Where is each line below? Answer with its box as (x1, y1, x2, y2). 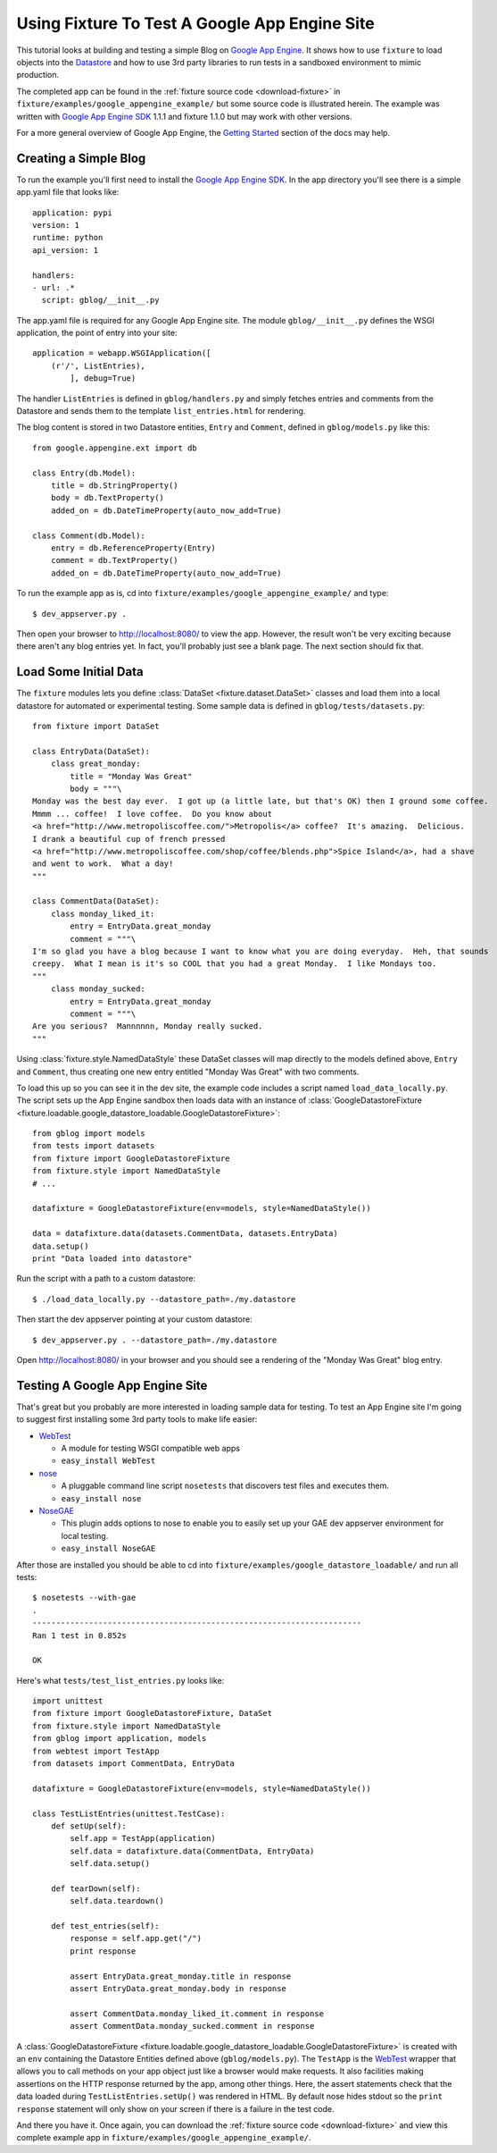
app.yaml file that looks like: (16, 187, 120, 198)
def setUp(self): (50, 1821, 127, 1831)
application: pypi (32, 207, 113, 218)
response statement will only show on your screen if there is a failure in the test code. (16, 2103, 335, 2114)
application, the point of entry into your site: (16, 327, 178, 339)
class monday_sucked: (50, 984, 146, 994)
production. (16, 70, 60, 80)
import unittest (32, 1696, 104, 1706)
